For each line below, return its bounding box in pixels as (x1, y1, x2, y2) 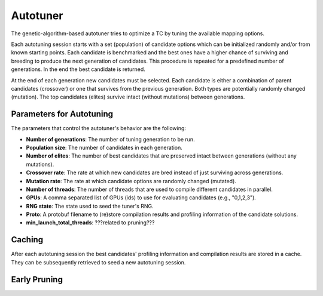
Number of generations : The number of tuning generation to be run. (26, 135, 195, 143)
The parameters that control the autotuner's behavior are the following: (11, 125, 187, 132)
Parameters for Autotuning (11, 109, 114, 119)
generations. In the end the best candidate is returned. (11, 66, 146, 73)
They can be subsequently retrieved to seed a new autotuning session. (11, 258, 186, 266)
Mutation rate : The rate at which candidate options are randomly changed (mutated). (26, 177, 236, 184)
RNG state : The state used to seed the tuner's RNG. (26, 202, 154, 209)
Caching (11, 235, 44, 245)
